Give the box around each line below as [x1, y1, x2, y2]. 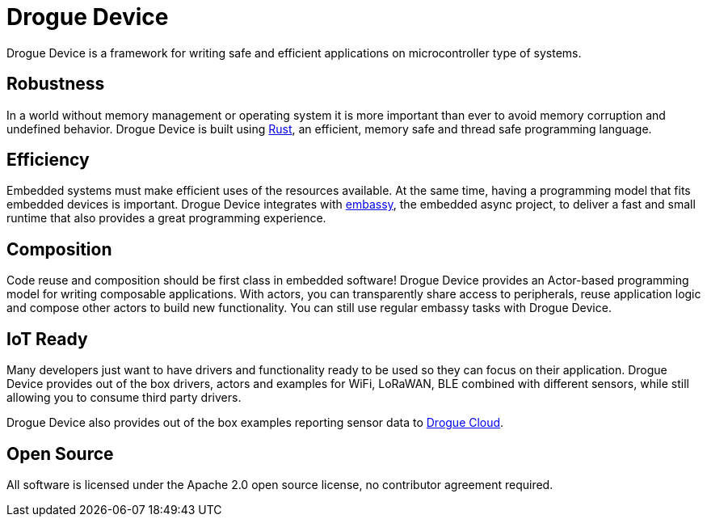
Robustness [6, 74, 105, 95]
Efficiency [6, 150, 90, 171]
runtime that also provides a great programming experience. [6, 211, 326, 226]
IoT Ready [6, 328, 88, 349]
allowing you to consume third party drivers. [6, 390, 242, 405]
